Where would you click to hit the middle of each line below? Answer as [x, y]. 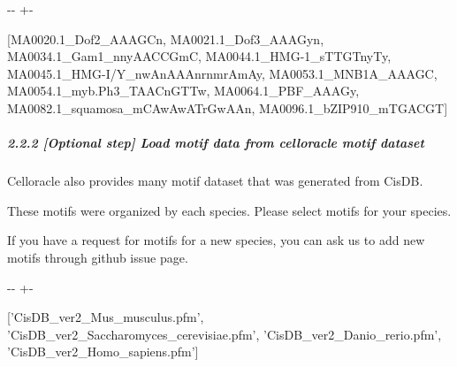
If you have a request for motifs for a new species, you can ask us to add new [216, 240]
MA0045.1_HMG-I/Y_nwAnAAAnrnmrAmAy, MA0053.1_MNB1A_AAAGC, [222, 73]
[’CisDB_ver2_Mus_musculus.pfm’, [106, 317]
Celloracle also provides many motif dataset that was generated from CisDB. [215, 181]
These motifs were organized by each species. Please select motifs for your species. [229, 210]
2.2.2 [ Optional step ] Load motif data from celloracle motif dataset [216, 143]
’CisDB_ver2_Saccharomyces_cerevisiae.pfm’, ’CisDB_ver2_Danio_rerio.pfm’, [225, 334]
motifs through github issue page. [98, 257]
